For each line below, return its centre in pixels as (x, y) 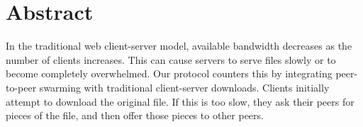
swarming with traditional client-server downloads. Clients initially (184, 87)
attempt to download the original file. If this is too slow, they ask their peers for (180, 101)
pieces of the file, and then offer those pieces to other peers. (135, 115)
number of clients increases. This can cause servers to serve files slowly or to (171, 59)
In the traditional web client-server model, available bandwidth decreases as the (179, 46)
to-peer (21, 87)
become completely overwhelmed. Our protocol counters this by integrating (169, 73)
